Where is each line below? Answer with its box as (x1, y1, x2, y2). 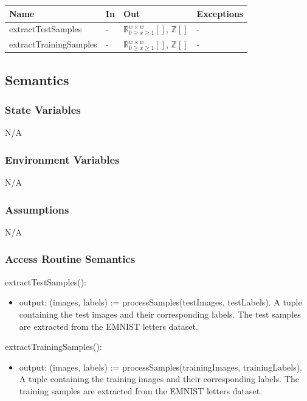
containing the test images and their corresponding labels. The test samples (19, 307, 301, 320)
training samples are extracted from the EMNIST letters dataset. (19, 384, 263, 397)
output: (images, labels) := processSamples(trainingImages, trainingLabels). (19, 360, 303, 373)
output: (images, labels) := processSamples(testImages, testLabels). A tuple (19, 296, 302, 309)
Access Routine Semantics (5, 251, 136, 267)
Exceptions (196, 7, 244, 19)
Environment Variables (5, 152, 120, 167)
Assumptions (5, 201, 69, 217)
